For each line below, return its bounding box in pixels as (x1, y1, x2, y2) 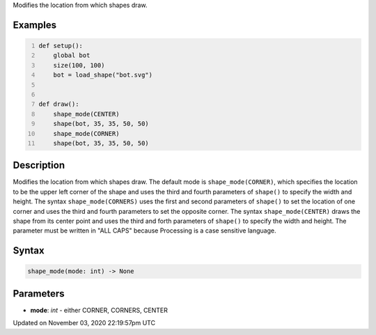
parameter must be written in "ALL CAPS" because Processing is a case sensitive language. (13, 226, 276, 235)
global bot (53, 52, 91, 59)
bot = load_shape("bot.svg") (53, 71, 153, 79)
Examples (13, 19, 57, 31)
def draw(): (38, 100, 79, 108)
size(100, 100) (53, 61, 105, 69)
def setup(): (38, 42, 84, 49)
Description (13, 159, 65, 171)
